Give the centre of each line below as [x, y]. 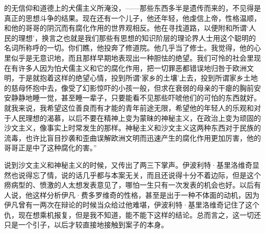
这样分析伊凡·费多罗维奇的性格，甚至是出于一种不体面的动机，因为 [146, 195]
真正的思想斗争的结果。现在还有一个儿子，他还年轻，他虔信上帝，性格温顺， [132, 18]
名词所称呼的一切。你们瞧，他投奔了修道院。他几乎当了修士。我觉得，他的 [129, 48]
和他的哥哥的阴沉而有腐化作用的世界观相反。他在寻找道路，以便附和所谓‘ [126, 28]
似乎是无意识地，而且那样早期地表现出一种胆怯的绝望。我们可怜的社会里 [132, 57]
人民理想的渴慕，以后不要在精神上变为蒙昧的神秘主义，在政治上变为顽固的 [136, 118]
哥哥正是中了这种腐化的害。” [50, 148]
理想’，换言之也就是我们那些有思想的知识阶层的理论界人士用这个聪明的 [137, 37]
